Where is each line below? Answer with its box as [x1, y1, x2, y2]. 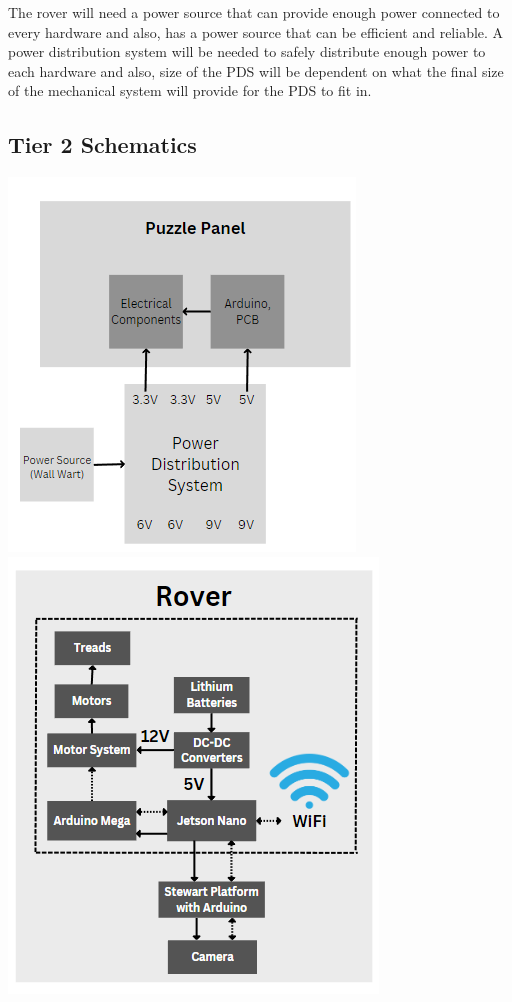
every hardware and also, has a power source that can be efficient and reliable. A [8, 21, 504, 42]
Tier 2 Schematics [8, 129, 197, 160]
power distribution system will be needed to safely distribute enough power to [8, 41, 486, 62]
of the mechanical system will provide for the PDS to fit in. [8, 80, 372, 101]
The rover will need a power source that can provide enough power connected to [8, 2, 500, 22]
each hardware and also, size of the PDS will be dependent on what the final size [8, 60, 504, 81]
